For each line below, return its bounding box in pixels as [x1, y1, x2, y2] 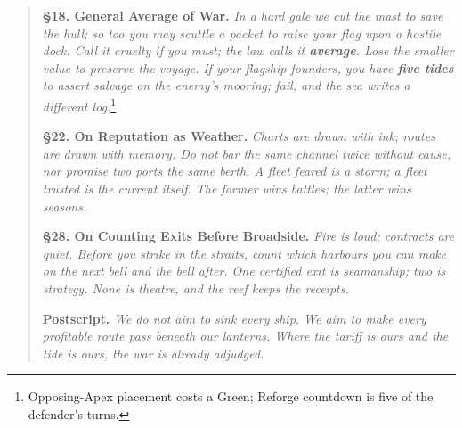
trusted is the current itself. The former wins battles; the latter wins [42, 179, 411, 197]
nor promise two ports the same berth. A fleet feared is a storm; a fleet [42, 161, 427, 180]
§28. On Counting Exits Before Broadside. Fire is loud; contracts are [42, 226, 455, 245]
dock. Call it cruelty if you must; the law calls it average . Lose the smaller [42, 41, 454, 60]
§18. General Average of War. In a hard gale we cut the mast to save [42, 6, 443, 24]
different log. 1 [42, 94, 117, 115]
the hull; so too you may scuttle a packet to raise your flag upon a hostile [42, 23, 442, 42]
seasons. [42, 196, 87, 215]
